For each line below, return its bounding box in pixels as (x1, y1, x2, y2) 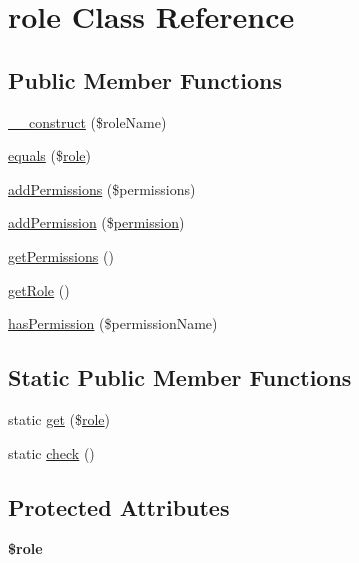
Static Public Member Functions (8, 362, 352, 393)
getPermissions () (8, 245, 114, 266)
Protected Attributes (8, 491, 230, 522)
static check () (8, 442, 95, 463)
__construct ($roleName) (8, 111, 167, 132)
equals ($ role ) (8, 145, 91, 166)
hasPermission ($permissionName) (8, 313, 218, 334)
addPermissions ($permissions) (8, 178, 196, 199)
